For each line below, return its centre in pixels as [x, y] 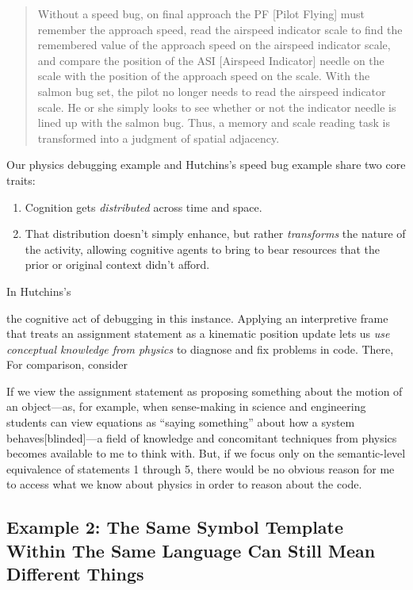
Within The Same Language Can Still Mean [191, 550]
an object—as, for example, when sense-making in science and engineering [186, 406]
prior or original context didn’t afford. [117, 264]
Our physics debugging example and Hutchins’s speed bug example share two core [206, 165]
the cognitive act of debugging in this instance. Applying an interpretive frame [197, 318]
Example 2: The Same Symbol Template [175, 527]
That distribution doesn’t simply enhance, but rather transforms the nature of [215, 234]
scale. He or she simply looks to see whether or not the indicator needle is [217, 107]
